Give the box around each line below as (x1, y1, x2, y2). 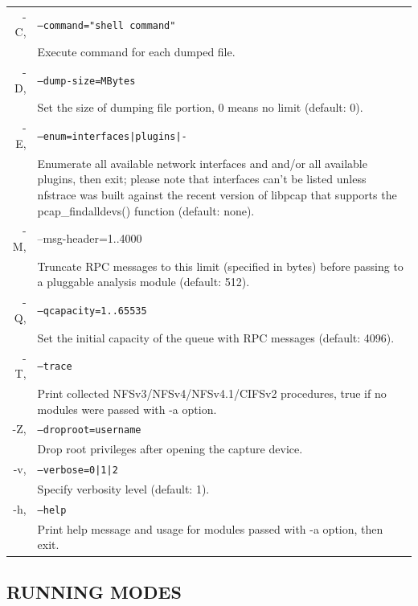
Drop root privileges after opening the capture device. (37, 440, 303, 457)
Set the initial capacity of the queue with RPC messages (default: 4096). (37, 329, 395, 346)
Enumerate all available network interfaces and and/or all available (37, 154, 367, 171)
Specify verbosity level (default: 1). (37, 481, 210, 497)
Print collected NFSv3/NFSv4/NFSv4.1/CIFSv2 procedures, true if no (37, 384, 387, 401)
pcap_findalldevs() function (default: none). (37, 202, 255, 219)
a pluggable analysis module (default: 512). (37, 273, 250, 290)
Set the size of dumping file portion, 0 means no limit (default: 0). (37, 99, 363, 116)
